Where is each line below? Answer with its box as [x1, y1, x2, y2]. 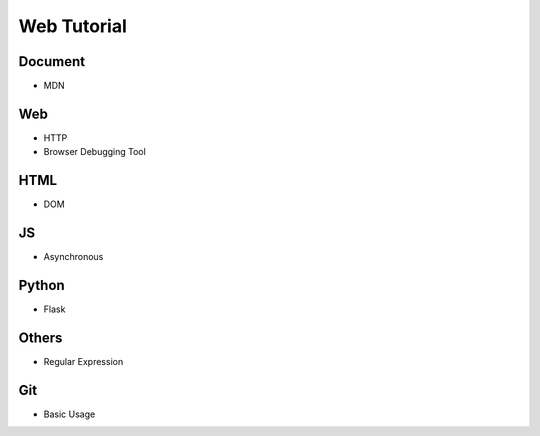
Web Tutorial [18, 15, 127, 37]
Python [18, 276, 65, 294]
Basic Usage [43, 408, 96, 420]
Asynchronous [43, 251, 104, 263]
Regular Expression [43, 355, 124, 367]
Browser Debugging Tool [43, 146, 147, 158]
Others [18, 329, 63, 346]
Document [18, 53, 85, 70]
